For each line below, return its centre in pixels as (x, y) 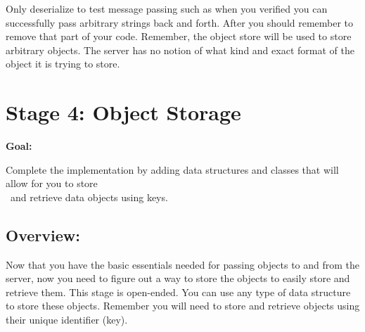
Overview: (43, 235)
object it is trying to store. (63, 64)
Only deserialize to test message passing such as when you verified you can (167, 8)
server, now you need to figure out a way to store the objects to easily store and (178, 278)
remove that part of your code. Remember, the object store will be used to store (179, 36)
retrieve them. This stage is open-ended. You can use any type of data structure (178, 292)
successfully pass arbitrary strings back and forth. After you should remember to (180, 22)
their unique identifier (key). (67, 320)
